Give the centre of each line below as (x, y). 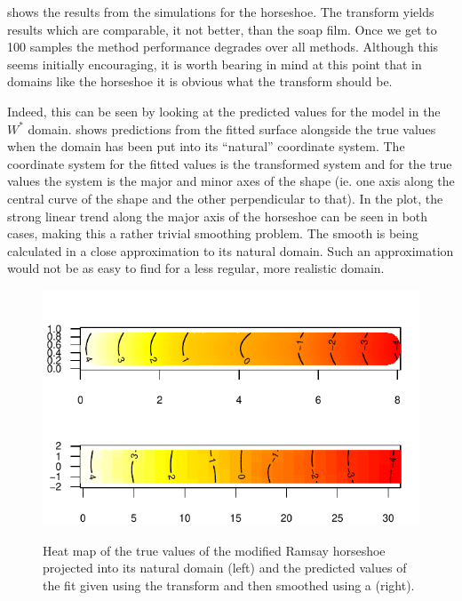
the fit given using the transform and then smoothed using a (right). (229, 585)
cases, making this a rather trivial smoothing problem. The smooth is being (213, 233)
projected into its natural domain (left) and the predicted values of (225, 568)
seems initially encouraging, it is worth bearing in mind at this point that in (215, 64)
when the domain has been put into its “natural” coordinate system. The (206, 146)
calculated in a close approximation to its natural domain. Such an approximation (231, 250)
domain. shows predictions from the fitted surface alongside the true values (232, 128)
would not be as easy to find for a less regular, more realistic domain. (196, 268)
